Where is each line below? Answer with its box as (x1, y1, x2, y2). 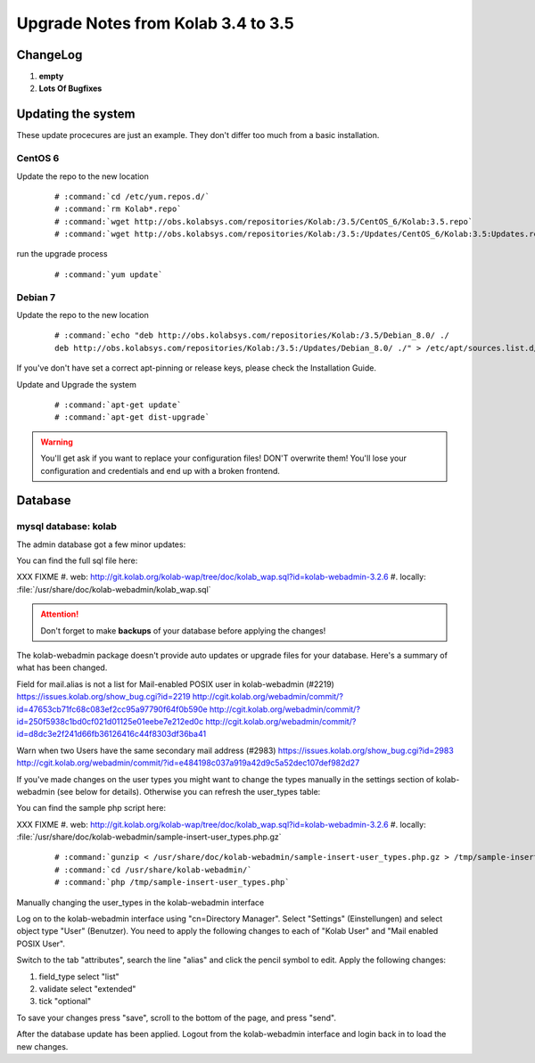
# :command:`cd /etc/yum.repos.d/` (54, 192, 210, 201)
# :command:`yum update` (54, 269, 163, 280)
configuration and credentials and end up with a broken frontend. (40, 465, 281, 476)
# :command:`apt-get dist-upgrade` (54, 413, 210, 422)
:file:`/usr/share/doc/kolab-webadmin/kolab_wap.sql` (16, 584, 211, 594)
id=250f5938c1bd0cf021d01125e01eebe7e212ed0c (16, 715, 204, 726)
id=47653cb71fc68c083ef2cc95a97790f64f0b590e (16, 704, 209, 715)
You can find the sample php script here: (16, 803, 167, 814)
